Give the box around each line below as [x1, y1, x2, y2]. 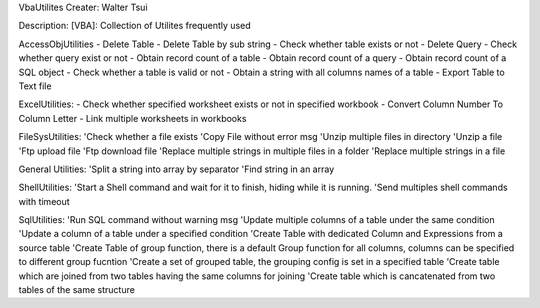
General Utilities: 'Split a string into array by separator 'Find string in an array [18, 163, 335, 175]
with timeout [18, 195, 70, 207]
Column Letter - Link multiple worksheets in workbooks [18, 112, 247, 124]
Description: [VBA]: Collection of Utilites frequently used [18, 20, 251, 32]
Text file [18, 80, 52, 92]
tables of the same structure [18, 284, 135, 296]
